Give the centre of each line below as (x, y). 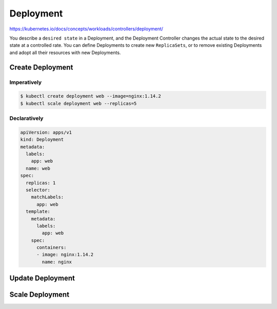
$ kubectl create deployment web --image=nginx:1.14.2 (91, 96)
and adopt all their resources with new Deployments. (65, 52)
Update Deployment (42, 278)
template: (38, 212)
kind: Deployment (42, 140)
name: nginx (57, 262)
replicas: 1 (41, 183)
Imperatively (26, 82)
